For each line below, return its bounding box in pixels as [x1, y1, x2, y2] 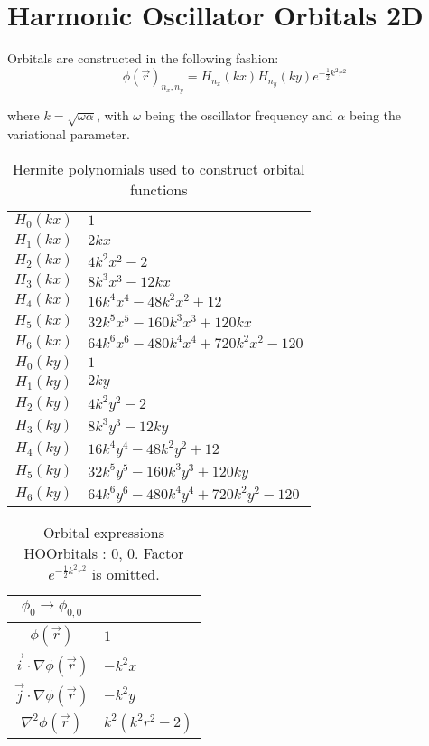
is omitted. [91, 562, 160, 584]
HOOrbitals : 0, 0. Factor [23, 542, 184, 563]
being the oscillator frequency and [145, 105, 333, 124]
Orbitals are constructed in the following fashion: [7, 49, 279, 68]
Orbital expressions [42, 521, 165, 543]
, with [96, 105, 129, 124]
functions [129, 178, 188, 200]
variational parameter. [7, 125, 130, 144]
